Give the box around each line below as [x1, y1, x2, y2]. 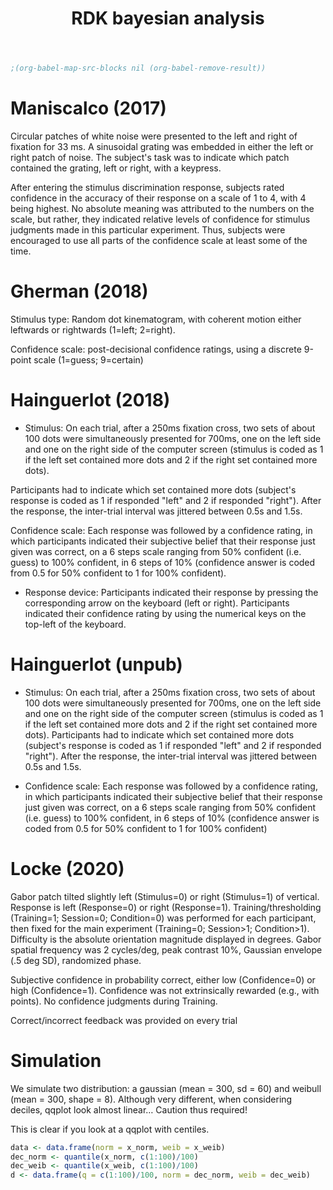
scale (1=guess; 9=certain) [33, 353, 144, 366]
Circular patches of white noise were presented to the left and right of [10, 130, 298, 142]
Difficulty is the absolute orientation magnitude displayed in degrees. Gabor [10, 933, 322, 945]
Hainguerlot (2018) [10, 389, 171, 412]
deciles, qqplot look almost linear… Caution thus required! [10, 1103, 248, 1116]
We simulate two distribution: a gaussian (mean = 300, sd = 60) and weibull [10, 1082, 322, 1094]
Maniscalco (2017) [10, 97, 167, 120]
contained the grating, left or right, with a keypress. [10, 162, 222, 174]
